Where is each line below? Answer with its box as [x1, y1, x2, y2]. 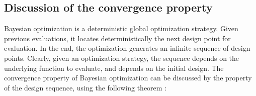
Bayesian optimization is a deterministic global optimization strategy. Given [4, 23, 238, 34]
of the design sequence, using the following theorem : [4, 82, 167, 92]
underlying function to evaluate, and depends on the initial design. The [4, 62, 224, 73]
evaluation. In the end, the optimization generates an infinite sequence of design [4, 43, 250, 53]
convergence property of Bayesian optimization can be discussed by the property [4, 72, 252, 83]
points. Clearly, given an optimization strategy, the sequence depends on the [4, 52, 239, 63]
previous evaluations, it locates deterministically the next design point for [4, 33, 231, 43]
